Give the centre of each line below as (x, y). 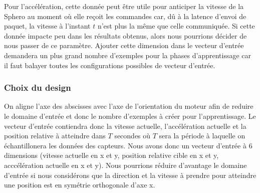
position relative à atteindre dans (55, 136)
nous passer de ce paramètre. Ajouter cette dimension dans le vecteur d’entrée (124, 45)
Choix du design (38, 87)
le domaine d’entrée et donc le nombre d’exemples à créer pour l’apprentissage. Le (130, 116)
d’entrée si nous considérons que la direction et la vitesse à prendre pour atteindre (130, 175)
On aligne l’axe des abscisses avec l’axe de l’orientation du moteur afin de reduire (129, 106)
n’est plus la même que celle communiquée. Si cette (176, 26)
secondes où (133, 136)
